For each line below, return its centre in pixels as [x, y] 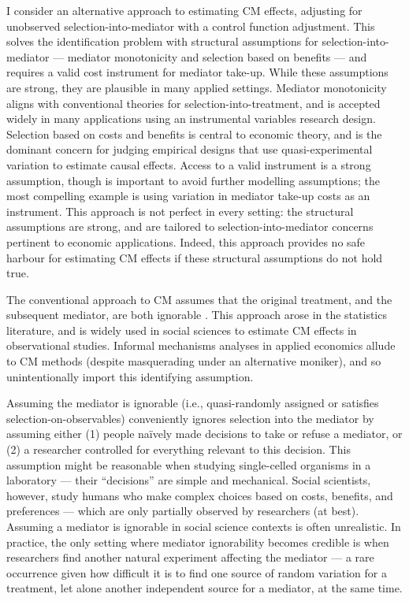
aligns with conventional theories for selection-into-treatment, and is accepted [193, 103]
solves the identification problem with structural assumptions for [162, 41]
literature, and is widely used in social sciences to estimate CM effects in [182, 330]
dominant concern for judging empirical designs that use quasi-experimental [190, 149]
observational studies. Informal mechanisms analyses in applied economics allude [201, 345]
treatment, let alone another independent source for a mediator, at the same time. [204, 588]
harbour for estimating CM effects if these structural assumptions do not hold [195, 257]
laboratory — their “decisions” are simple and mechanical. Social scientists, [189, 480]
